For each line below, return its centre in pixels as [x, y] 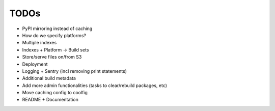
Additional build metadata [49, 78]
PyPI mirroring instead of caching [57, 29]
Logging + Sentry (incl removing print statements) [75, 71]
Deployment [35, 64]
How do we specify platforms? [54, 35]
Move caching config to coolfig [55, 93]
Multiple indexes [39, 43]
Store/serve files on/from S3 [52, 57]
